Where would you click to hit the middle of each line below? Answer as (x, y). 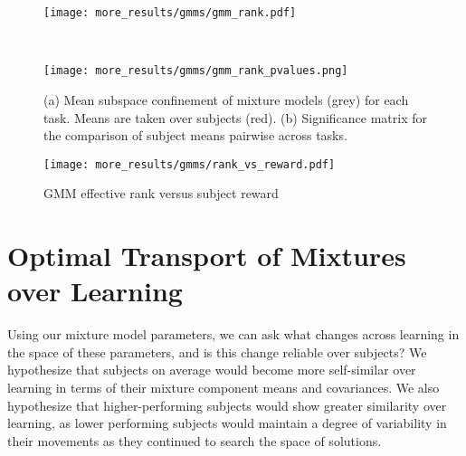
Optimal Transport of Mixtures (207, 256)
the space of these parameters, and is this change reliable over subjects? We (217, 351)
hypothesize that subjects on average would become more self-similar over (212, 370)
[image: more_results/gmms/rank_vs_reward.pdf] (190, 164)
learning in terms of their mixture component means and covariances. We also (223, 388)
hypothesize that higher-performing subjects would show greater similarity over (227, 405)
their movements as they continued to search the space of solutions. (195, 440)
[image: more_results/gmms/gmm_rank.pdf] (170, 13)
